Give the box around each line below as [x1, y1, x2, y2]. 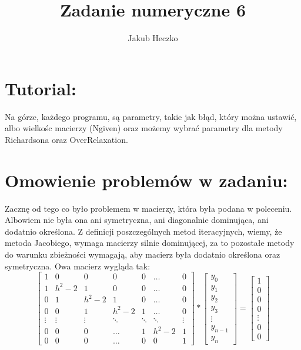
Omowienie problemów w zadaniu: [5, 168, 288, 192]
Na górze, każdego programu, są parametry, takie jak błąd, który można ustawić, [5, 110, 297, 122]
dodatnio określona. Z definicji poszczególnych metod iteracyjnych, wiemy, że [5, 225, 282, 237]
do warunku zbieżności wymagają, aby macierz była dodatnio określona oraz [5, 248, 280, 260]
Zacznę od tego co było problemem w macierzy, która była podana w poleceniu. [5, 202, 292, 214]
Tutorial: [5, 76, 76, 100]
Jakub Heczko [128, 32, 178, 44]
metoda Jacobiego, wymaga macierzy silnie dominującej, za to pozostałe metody [5, 236, 295, 249]
